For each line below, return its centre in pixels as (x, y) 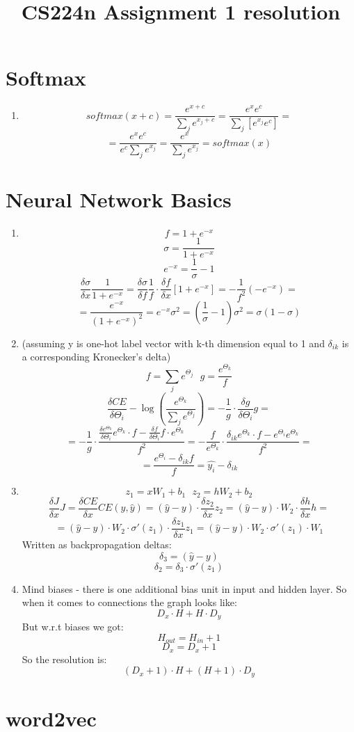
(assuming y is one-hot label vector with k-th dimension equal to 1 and (173, 343)
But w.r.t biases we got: (73, 627)
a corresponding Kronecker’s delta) (96, 357)
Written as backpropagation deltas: (97, 544)
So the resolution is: (64, 659)
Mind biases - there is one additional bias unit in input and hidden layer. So (184, 588)
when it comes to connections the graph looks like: (129, 602)
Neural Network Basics (119, 199)
